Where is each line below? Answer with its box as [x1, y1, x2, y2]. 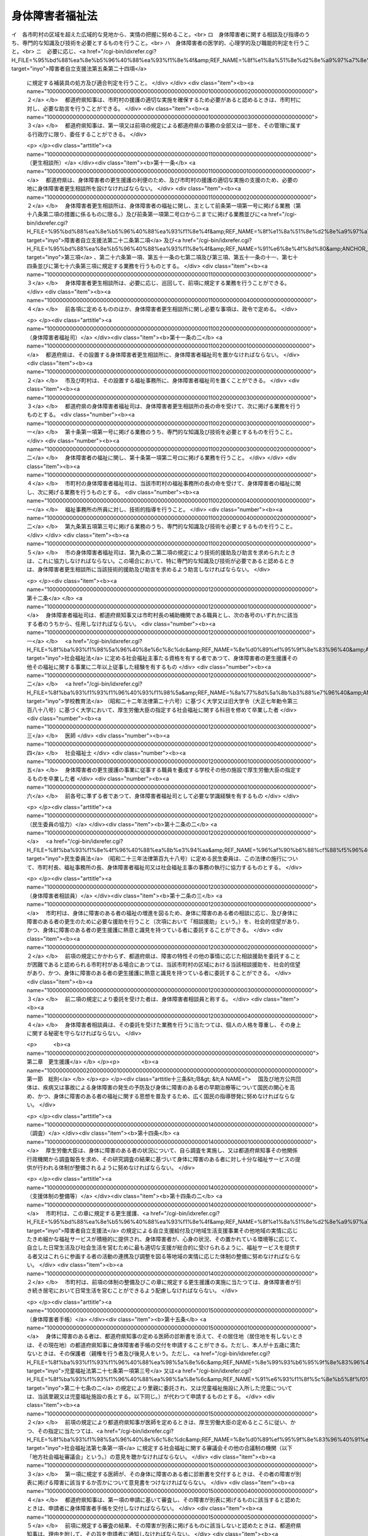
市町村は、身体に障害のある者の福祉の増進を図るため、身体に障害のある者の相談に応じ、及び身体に [45, 909, 299, 917]
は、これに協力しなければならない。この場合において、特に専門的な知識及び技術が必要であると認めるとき [26, 557, 295, 565]
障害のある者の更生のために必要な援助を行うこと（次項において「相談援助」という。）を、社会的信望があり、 [26, 918, 303, 925]
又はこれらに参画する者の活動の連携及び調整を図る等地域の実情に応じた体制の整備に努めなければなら [37, 1252, 296, 1260]
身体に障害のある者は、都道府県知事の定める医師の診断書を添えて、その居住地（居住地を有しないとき [45, 1333, 303, 1340]
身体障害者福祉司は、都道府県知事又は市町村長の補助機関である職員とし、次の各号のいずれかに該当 [45, 611, 299, 619]
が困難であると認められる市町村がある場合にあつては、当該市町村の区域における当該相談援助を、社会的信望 [26, 960, 301, 968]
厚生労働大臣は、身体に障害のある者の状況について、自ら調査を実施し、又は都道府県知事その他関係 [45, 1146, 298, 1154]
